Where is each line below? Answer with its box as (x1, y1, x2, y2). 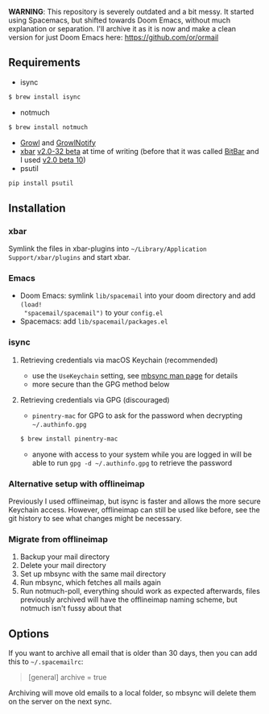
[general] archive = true (27, 673, 107, 682)
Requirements (8, 56, 81, 69)
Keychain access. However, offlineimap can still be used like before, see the (8, 504, 260, 515)
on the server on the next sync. (8, 697, 113, 706)
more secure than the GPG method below (31, 379, 170, 389)
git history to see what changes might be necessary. (8, 513, 183, 523)
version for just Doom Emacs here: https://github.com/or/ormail (8, 32, 219, 42)
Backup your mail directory (19, 552, 110, 562)
